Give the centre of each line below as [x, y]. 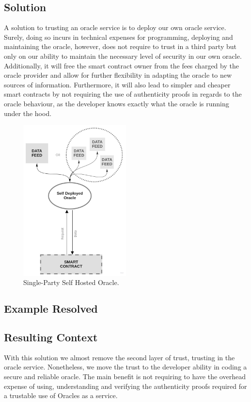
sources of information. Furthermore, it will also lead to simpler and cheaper [117, 84]
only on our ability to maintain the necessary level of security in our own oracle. [123, 56]
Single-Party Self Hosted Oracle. [71, 282]
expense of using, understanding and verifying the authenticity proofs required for [125, 386]
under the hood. [28, 113]
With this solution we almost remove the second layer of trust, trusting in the [119, 357]
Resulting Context [51, 337]
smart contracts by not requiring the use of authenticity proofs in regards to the [123, 94]
